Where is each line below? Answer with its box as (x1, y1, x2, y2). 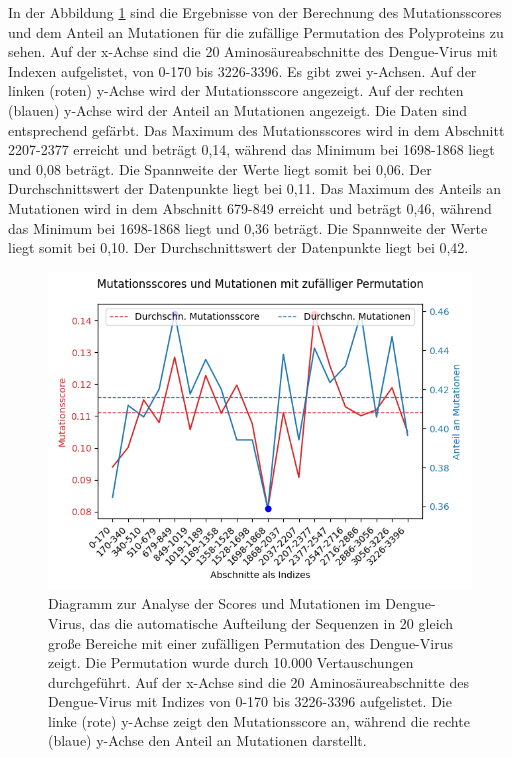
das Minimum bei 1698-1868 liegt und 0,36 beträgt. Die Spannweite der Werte (8, 217, 488, 238)
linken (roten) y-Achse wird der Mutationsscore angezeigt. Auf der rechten (8, 80, 464, 101)
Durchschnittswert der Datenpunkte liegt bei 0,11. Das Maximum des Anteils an (8, 178, 502, 199)
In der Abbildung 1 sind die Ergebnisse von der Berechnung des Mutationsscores (8, 2, 502, 22)
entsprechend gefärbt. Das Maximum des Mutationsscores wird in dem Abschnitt (8, 119, 505, 140)
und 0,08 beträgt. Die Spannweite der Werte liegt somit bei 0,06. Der (8, 158, 432, 179)
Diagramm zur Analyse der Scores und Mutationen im (48, 593, 381, 614)
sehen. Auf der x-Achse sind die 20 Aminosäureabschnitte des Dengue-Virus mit (8, 41, 498, 62)
